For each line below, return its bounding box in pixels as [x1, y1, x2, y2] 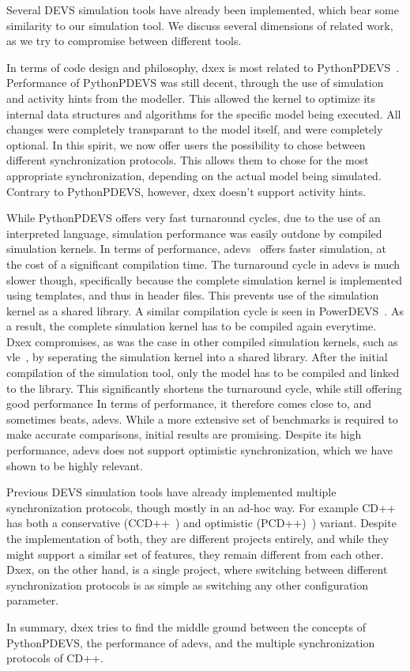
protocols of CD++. [6, 650, 103, 666]
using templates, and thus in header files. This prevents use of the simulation [6, 287, 379, 303]
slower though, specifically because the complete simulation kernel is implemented [6, 271, 402, 288]
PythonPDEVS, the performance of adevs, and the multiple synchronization [6, 634, 375, 650]
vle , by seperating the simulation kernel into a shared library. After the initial [6, 349, 388, 365]
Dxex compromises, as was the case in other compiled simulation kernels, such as [6, 333, 398, 349]
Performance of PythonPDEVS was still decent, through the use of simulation [6, 74, 384, 91]
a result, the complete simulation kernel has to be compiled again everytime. [6, 318, 377, 334]
